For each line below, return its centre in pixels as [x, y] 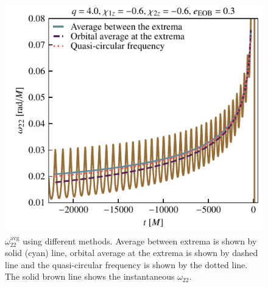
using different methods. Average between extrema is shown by [140, 240]
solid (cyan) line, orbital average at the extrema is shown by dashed [132, 253]
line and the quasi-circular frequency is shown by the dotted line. [126, 264]
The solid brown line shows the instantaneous [90, 276]
